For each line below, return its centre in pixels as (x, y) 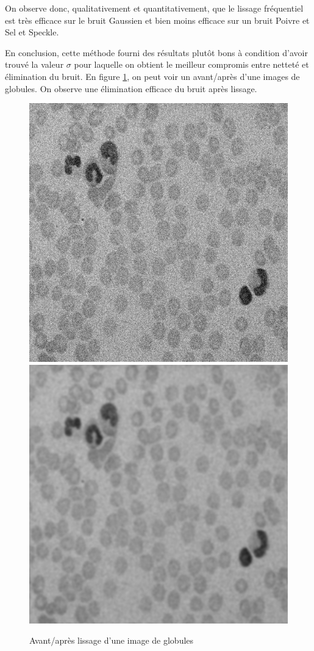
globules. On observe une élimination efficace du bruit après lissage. (131, 88)
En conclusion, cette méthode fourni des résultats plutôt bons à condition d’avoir (156, 52)
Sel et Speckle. (32, 32)
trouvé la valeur (34, 64)
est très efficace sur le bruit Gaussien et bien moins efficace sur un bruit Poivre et (157, 20)
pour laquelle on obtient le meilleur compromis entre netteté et (191, 64)
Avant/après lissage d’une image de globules (112, 640)
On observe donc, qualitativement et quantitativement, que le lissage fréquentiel (154, 8)
